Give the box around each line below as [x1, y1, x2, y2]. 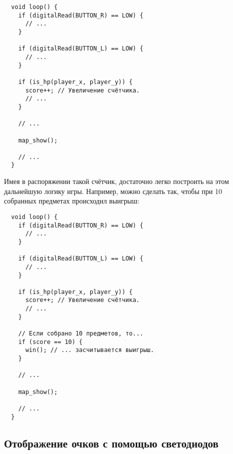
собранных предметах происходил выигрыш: [4, 195, 140, 206]
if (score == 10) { [18, 338, 83, 345]
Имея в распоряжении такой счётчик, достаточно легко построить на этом [4, 176, 229, 186]
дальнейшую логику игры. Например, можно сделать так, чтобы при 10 [4, 185, 222, 196]
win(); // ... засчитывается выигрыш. [25, 346, 154, 354]
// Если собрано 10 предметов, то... [18, 330, 144, 337]
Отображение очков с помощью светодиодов [4, 435, 219, 450]
